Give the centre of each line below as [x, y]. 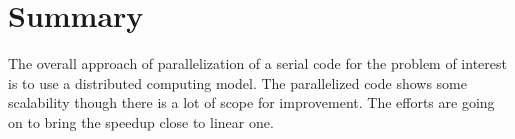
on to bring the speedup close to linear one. [141, 121]
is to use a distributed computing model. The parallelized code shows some [238, 82]
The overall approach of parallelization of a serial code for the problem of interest [257, 63]
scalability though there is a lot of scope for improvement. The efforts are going [251, 102]
